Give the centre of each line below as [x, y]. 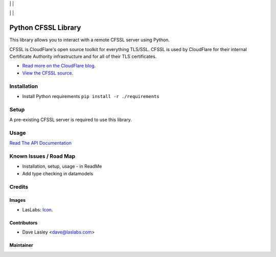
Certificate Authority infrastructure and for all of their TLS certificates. [83, 57]
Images [17, 200]
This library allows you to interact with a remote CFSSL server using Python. [89, 40]
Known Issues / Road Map [42, 156]
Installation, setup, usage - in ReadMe [62, 167]
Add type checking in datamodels [58, 173]
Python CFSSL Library [45, 28]
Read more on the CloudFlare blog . [59, 66]
